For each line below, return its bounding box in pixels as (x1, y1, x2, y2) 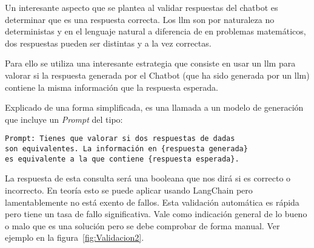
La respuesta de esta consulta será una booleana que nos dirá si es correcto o (5, 172, 291, 184)
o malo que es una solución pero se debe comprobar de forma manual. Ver (5, 219, 280, 232)
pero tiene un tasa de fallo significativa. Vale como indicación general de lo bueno (5, 207, 307, 220)
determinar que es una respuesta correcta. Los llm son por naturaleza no (5, 13, 275, 25)
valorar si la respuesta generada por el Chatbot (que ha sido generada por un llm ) (5, 68, 310, 81)
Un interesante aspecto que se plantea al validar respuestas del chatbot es (5, 1, 278, 13)
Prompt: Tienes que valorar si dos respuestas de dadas (5, 134, 235, 143)
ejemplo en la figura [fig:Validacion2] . (5, 231, 144, 244)
